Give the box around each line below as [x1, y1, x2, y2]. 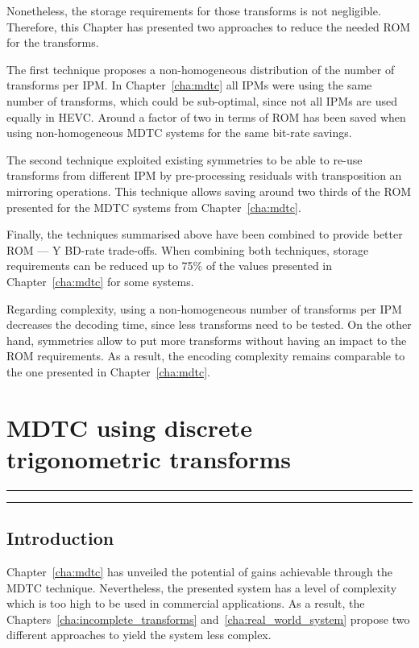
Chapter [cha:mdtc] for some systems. [6, 272, 194, 289]
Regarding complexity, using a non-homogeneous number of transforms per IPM [6, 300, 402, 317]
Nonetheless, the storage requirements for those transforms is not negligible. [6, 2, 381, 19]
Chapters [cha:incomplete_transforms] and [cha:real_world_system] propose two [6, 610, 410, 627]
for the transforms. [6, 34, 99, 51]
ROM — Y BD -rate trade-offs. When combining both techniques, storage [6, 241, 369, 258]
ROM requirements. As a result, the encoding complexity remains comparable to [6, 347, 405, 364]
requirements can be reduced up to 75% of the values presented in [6, 257, 333, 274]
